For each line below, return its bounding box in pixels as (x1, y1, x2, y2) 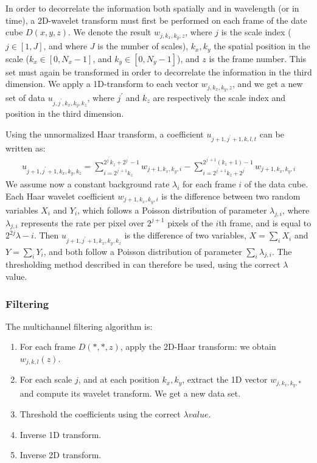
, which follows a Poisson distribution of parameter (77, 203, 267, 216)
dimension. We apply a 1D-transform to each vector (5, 77, 199, 90)
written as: (5, 142, 46, 155)
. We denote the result (68, 26, 152, 38)
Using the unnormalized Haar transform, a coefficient (5, 127, 204, 140)
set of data (5, 91, 46, 103)
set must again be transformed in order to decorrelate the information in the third (5, 65, 312, 78)
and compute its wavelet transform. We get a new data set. (19, 387, 241, 400)
